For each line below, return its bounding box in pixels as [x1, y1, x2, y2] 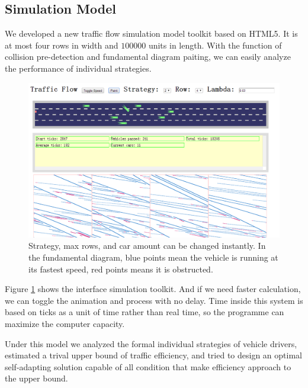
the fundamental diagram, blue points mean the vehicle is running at [28, 251, 278, 264]
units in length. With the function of [148, 39, 282, 51]
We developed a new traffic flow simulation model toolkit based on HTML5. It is [5, 27, 298, 40]
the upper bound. [5, 372, 68, 384]
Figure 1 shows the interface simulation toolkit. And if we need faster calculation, [5, 283, 301, 295]
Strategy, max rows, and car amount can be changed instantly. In [28, 239, 266, 252]
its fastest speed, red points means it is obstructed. [28, 262, 213, 275]
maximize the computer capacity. [5, 318, 125, 329]
